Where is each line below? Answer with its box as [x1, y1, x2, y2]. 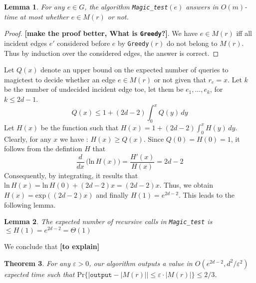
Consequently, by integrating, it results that [4, 170, 138, 180]
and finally [96, 190, 129, 200]
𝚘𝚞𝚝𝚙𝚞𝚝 [90, 271, 112, 279]
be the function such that [40, 122, 119, 132]
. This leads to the [178, 190, 235, 200]
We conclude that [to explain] [4, 241, 100, 251]
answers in [186, 1, 219, 11]
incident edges [4, 37, 47, 48]
